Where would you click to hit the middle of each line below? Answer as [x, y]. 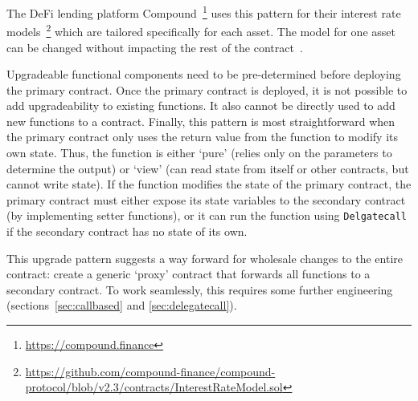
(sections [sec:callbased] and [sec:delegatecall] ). [122, 305]
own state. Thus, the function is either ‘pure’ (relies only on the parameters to [199, 153]
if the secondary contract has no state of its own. [127, 231]
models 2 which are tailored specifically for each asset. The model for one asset [201, 30]
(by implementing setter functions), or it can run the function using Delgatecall [207, 215]
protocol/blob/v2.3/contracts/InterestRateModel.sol [154, 387]
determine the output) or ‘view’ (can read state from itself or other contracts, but [208, 168]
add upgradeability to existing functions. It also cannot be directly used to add [201, 105]
